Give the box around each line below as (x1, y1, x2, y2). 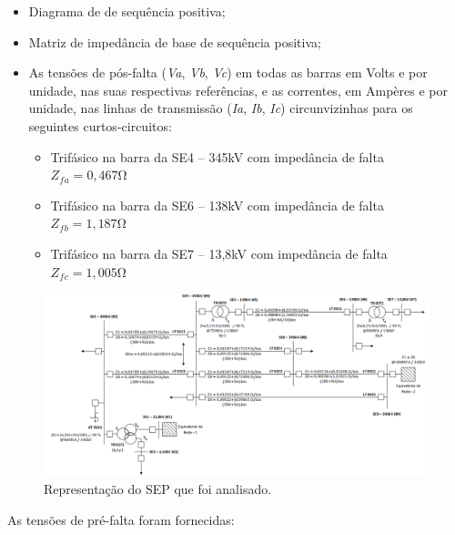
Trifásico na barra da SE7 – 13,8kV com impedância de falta (50, 243, 388, 262)
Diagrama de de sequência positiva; (28, 2, 226, 20)
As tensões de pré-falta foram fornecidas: (7, 509, 235, 529)
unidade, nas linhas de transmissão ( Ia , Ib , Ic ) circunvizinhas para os (28, 98, 413, 118)
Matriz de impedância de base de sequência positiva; (28, 32, 321, 51)
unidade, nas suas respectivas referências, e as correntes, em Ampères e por (28, 80, 448, 99)
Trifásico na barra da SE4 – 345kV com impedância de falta (50, 147, 384, 166)
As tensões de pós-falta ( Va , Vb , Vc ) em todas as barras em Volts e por (28, 63, 428, 82)
